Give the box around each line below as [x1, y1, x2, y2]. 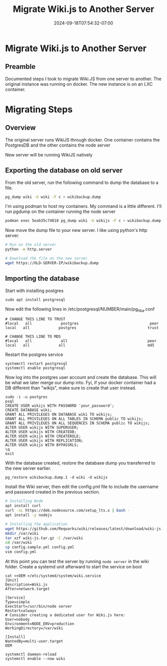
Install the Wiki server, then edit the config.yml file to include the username [5, 484, 159, 490]
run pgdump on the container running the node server [5, 208, 116, 215]
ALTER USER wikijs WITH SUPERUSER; [5, 425, 79, 430]
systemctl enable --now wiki [5, 657, 66, 662]
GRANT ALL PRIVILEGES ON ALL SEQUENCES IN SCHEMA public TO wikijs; [5, 421, 150, 426]
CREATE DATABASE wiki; [5, 408, 52, 413]
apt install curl [5, 503, 41, 508]
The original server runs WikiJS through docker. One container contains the [5, 137, 160, 143]
